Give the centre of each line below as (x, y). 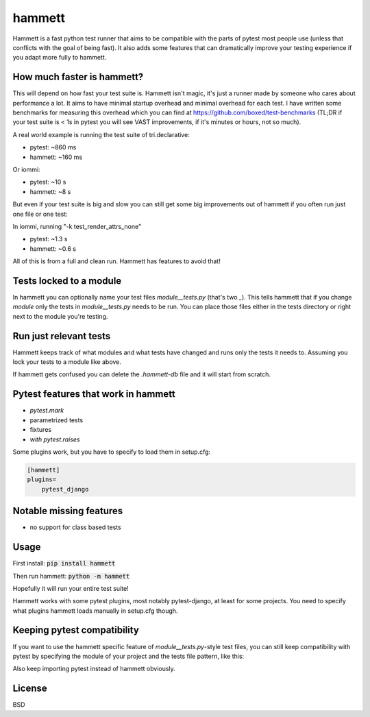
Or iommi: (26, 169)
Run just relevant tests (62, 336)
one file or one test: (40, 214)
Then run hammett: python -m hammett (71, 576)
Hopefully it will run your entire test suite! (71, 588)
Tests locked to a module (67, 281)
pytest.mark (47, 411)
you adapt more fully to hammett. (60, 58)
